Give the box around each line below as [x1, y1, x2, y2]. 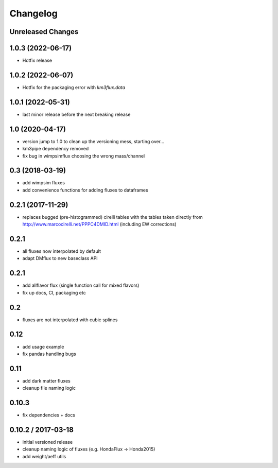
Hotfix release [22, 57, 53, 64]
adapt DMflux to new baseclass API [22, 255, 98, 262]
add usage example [22, 343, 64, 350]
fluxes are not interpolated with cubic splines [22, 317, 118, 323]
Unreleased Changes [9, 27, 79, 36]
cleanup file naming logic [22, 385, 76, 391]
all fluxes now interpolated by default [22, 248, 101, 254]
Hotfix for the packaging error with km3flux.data [22, 84, 126, 90]
